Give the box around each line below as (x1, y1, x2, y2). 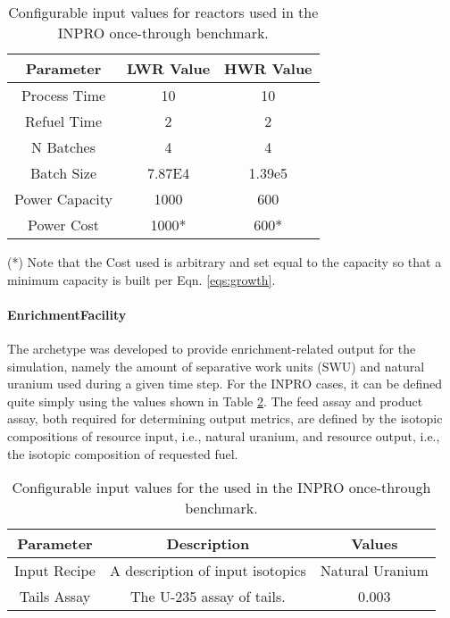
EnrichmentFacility (7, 305, 127, 323)
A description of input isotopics (109, 560, 306, 581)
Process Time (21, 85, 106, 105)
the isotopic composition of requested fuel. (7, 444, 238, 463)
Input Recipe (14, 560, 96, 581)
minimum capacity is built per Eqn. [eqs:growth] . (7, 270, 276, 288)
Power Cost (28, 214, 99, 235)
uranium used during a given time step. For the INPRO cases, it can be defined (7, 374, 443, 393)
